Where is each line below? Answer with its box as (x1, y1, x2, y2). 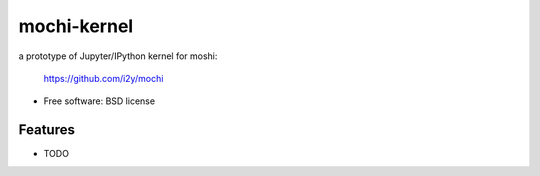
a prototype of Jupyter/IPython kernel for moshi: (18, 50, 218, 62)
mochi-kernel (18, 15, 134, 37)
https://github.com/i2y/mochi (43, 72, 164, 84)
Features (18, 121, 75, 139)
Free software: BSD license (43, 95, 155, 107)
